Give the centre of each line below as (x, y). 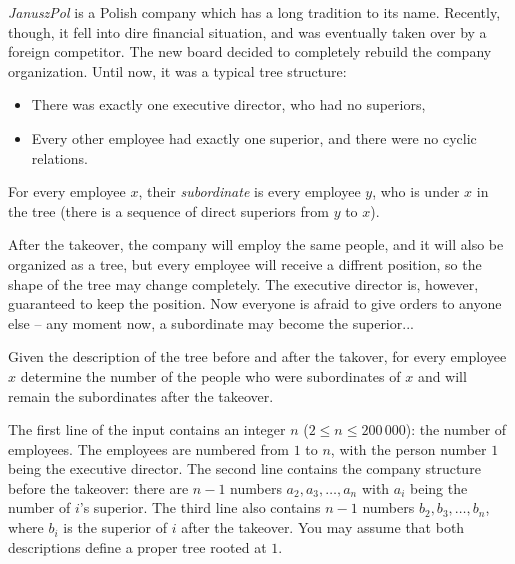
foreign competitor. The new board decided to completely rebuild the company (250, 51)
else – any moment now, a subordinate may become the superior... (211, 322)
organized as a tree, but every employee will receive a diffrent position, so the (245, 263)
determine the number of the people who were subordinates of (210, 375)
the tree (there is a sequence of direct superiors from (168, 210)
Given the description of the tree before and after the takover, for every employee (257, 356)
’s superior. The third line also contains (200, 507)
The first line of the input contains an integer (147, 429)
